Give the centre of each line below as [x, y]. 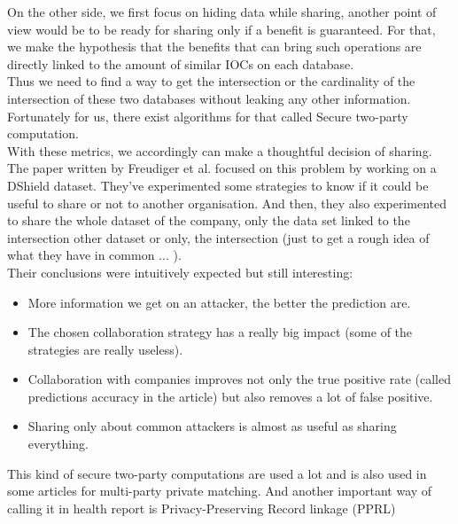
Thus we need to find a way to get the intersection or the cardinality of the [211, 81]
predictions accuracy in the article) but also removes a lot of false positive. [230, 396]
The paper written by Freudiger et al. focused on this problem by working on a [222, 168]
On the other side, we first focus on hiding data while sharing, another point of [222, 12]
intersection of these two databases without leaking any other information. [209, 98]
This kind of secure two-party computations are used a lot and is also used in [217, 473]
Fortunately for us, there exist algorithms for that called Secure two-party [208, 116]
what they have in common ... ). [94, 255]
